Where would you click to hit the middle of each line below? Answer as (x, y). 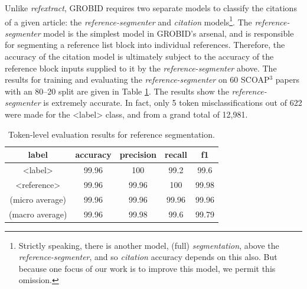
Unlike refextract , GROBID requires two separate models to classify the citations (151, 8)
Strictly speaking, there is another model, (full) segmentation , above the (149, 245)
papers (287, 79)
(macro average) (38, 214)
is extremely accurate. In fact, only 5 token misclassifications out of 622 (173, 103)
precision (138, 155)
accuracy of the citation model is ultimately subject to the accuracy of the (139, 56)
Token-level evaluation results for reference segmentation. (111, 134)
